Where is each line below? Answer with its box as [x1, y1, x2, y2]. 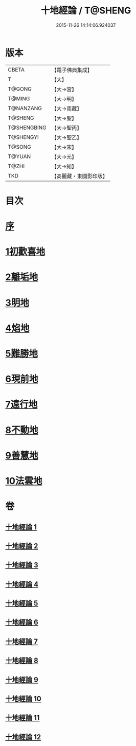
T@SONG [8, 143, 32, 150]
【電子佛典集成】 [51, 66, 93, 74]
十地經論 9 [5, 675, 38, 684]
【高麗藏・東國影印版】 [51, 172, 108, 180]
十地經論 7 [5, 637, 38, 646]
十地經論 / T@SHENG [40, 5, 131, 16]
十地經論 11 [5, 714, 40, 722]
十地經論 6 [5, 618, 38, 627]
